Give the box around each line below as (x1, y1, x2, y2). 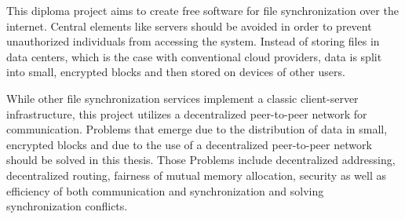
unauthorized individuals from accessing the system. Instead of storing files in (6, 33, 380, 49)
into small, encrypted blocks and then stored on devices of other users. (6, 64, 345, 80)
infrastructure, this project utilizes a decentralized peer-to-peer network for (6, 105, 367, 122)
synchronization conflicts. (6, 198, 128, 214)
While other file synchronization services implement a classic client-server (6, 89, 359, 106)
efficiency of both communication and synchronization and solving (6, 182, 324, 199)
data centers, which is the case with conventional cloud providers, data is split (6, 48, 382, 64)
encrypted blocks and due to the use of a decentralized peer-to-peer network (6, 136, 372, 152)
